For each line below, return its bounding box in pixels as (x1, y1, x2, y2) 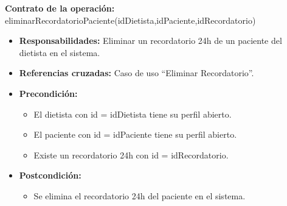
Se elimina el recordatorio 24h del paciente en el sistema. (33, 189, 246, 202)
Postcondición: (19, 169, 81, 182)
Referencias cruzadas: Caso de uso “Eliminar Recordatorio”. (19, 66, 254, 79)
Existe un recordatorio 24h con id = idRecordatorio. (33, 148, 229, 161)
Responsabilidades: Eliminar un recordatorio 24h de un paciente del (19, 34, 282, 47)
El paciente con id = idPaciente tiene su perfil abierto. (33, 128, 237, 141)
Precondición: (19, 87, 78, 99)
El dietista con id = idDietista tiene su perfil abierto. (33, 107, 232, 120)
